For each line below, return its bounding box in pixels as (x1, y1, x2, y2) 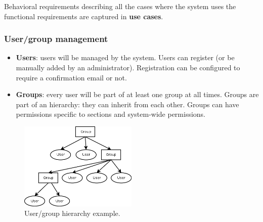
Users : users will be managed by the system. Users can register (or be (16, 52, 235, 63)
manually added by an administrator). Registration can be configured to (16, 62, 240, 72)
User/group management (4, 32, 108, 45)
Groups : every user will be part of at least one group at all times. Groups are (16, 89, 259, 100)
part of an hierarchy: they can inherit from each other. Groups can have (16, 99, 239, 109)
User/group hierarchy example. (24, 208, 120, 218)
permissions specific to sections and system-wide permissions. (16, 109, 206, 119)
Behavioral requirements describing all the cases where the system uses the (4, 1, 236, 11)
